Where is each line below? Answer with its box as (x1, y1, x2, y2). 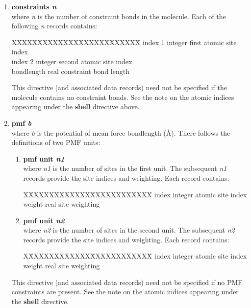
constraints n (11, 1, 57, 11)
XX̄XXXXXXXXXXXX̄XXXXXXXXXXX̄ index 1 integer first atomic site (11, 37, 237, 47)
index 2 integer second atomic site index (11, 56, 132, 66)
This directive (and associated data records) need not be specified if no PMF (11, 277, 243, 287)
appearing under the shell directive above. (11, 101, 140, 112)
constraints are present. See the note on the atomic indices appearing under (11, 286, 239, 297)
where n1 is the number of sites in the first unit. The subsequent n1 (23, 163, 227, 173)
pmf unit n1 (23, 153, 65, 164)
